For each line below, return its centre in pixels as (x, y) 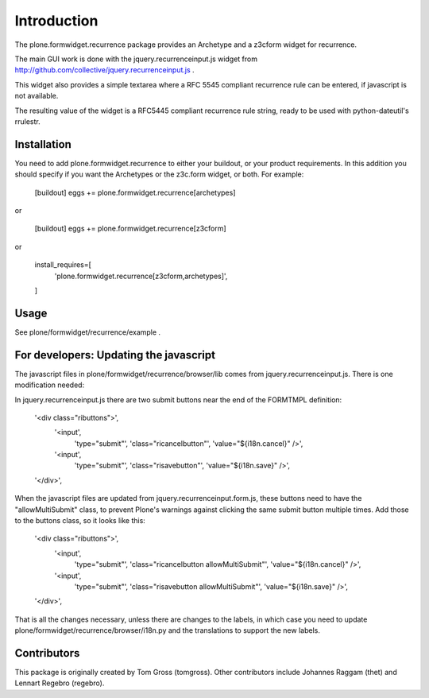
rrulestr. (27, 121)
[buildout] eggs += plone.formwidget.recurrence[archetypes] (135, 192)
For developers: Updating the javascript (115, 355)
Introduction (56, 21)
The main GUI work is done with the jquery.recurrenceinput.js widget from (136, 59)
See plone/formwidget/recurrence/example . (88, 332)
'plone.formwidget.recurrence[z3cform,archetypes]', (141, 276)
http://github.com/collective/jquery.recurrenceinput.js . (104, 70)
